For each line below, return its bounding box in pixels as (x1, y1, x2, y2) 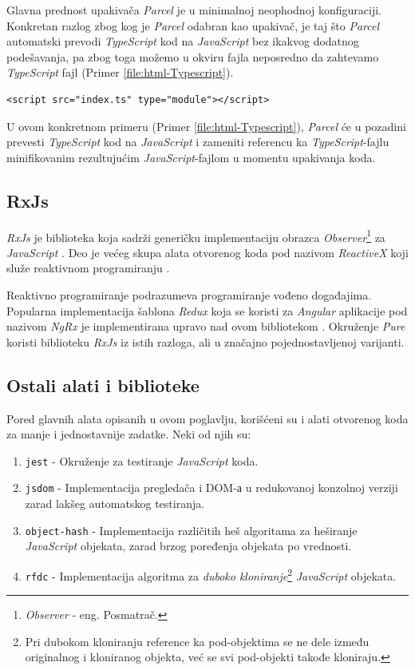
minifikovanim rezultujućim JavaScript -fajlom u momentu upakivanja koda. (6, 149, 376, 165)
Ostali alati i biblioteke (6, 372, 200, 397)
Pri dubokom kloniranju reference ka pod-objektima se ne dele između (25, 632, 370, 649)
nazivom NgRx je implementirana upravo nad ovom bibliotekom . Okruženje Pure (6, 318, 405, 335)
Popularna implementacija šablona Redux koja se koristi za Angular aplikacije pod (6, 302, 408, 319)
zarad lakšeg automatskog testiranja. (25, 495, 205, 512)
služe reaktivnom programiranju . (6, 260, 170, 276)
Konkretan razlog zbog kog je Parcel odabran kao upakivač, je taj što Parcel (6, 17, 380, 34)
